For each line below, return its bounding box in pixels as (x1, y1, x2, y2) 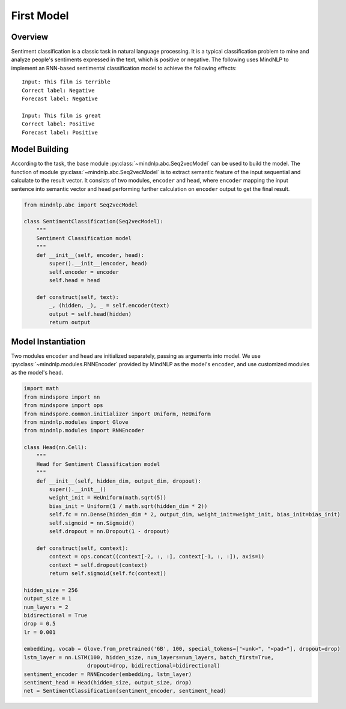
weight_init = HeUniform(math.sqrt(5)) (49, 494, 166, 501)
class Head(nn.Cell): (23, 444, 88, 451)
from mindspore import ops (23, 402, 103, 409)
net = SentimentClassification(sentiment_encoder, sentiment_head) (23, 687, 227, 695)
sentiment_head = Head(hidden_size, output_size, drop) (23, 679, 192, 686)
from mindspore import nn (23, 393, 100, 400)
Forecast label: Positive (22, 129, 99, 136)
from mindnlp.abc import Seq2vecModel (23, 201, 138, 208)
